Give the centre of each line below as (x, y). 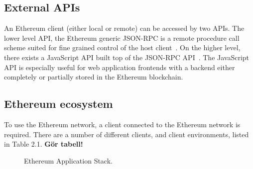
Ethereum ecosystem (59, 104)
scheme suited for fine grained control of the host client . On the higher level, (122, 47)
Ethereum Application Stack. (68, 160)
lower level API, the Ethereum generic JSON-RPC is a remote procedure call (122, 38)
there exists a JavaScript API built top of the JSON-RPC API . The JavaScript (127, 57)
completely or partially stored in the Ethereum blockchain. (94, 77)
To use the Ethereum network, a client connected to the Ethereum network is (122, 124)
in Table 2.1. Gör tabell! (44, 144)
